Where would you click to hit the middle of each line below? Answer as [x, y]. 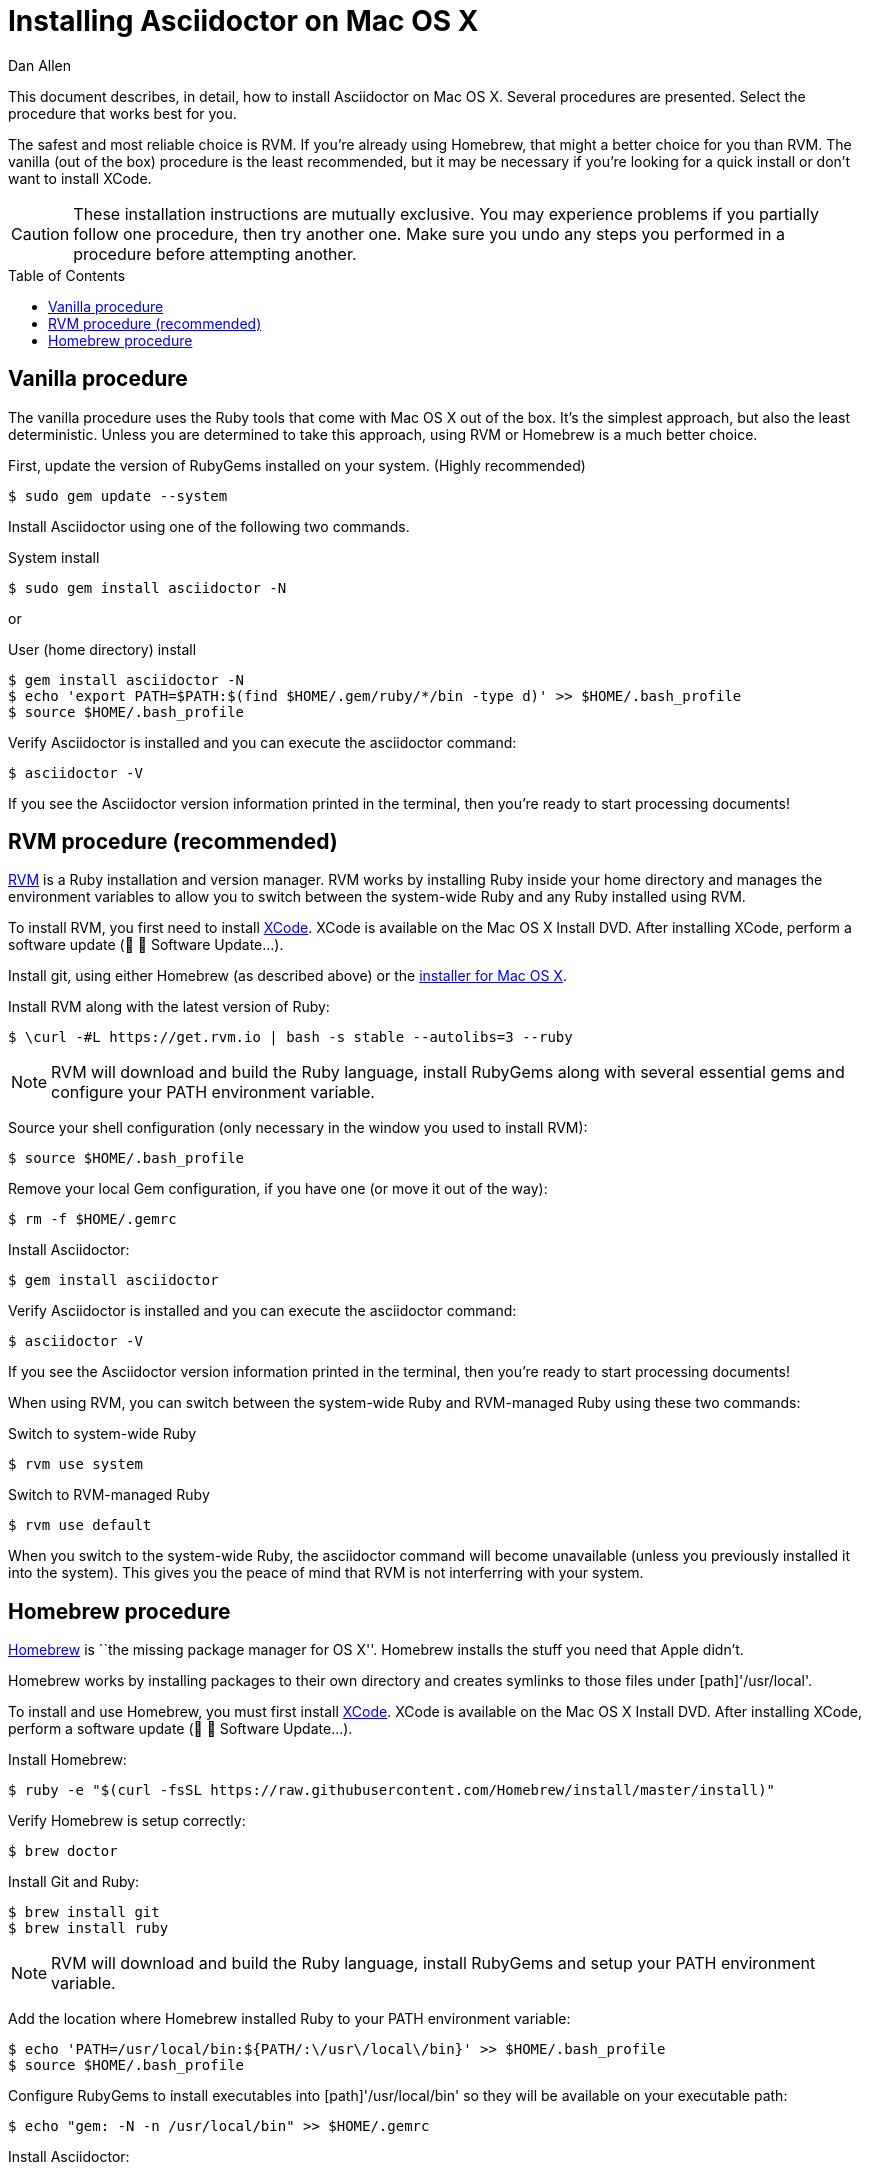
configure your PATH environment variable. [213, 1092]
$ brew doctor [63, 1851]
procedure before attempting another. [215, 253]
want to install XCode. [80, 178]
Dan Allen [40, 65]
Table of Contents [67, 275]
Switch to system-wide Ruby [102, 1434]
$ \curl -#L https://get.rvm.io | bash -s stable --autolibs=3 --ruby [290, 1037]
